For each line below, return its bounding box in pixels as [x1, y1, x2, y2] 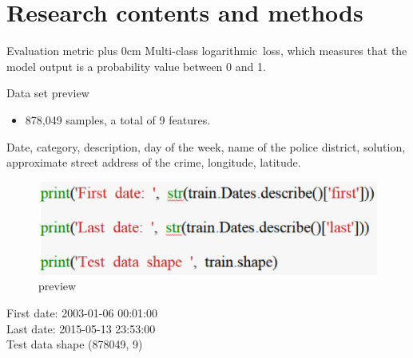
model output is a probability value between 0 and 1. [6, 57, 266, 74]
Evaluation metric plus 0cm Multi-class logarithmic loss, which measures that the [6, 42, 407, 59]
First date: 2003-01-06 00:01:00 [6, 305, 157, 321]
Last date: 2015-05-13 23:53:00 [6, 320, 156, 336]
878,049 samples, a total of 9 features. [25, 111, 211, 128]
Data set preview [6, 85, 89, 101]
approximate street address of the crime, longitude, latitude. [6, 154, 301, 171]
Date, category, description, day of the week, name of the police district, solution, [6, 138, 406, 155]
